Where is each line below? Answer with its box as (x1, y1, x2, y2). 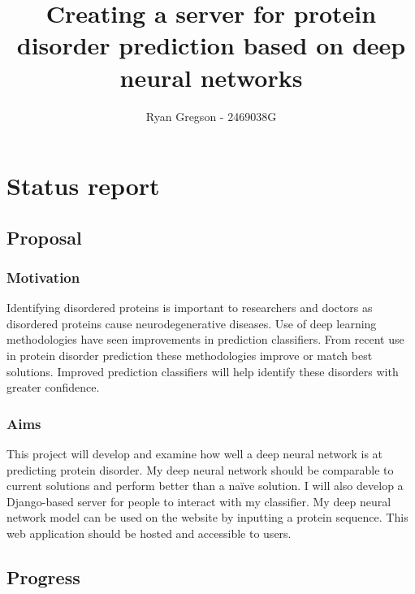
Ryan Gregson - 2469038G (145, 107, 277, 124)
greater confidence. (6, 379, 100, 396)
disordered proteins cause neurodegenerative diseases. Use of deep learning (6, 314, 377, 332)
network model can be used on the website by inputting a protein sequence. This (6, 509, 409, 526)
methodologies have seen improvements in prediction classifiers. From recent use (6, 331, 404, 348)
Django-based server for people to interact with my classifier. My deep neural (6, 492, 391, 509)
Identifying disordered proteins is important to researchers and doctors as (6, 299, 373, 316)
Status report (6, 169, 160, 202)
